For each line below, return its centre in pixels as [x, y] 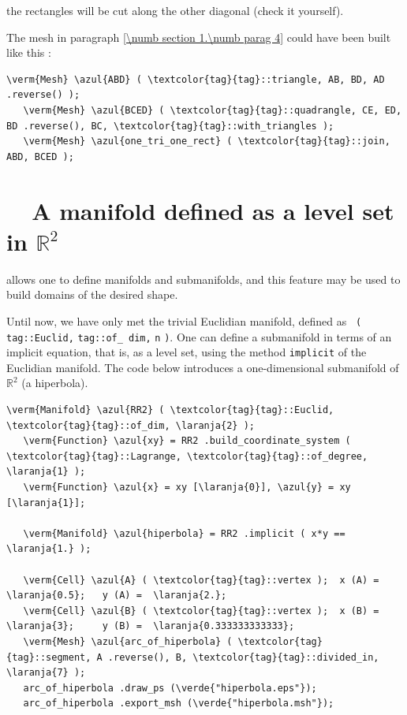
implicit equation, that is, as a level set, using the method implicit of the [187, 352]
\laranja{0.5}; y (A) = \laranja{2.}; [117, 596]
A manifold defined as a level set [213, 210]
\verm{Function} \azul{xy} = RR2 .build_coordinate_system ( [187, 441]
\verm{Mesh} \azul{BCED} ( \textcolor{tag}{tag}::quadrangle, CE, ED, [213, 110]
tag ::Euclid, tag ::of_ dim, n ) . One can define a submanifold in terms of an [199, 336]
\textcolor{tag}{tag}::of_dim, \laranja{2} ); [131, 425]
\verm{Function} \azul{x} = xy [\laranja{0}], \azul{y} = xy [187, 487]
